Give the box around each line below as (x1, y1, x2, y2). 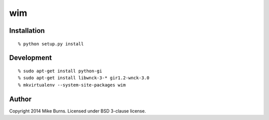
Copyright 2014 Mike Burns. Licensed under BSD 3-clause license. (9, 108, 146, 114)
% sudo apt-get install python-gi (18, 68, 102, 74)
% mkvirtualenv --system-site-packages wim (18, 82, 126, 88)
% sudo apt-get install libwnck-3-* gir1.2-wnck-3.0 (18, 75, 149, 81)
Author (9, 95, 32, 103)
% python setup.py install (18, 41, 84, 47)
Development (9, 54, 52, 62)
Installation (9, 26, 45, 35)
